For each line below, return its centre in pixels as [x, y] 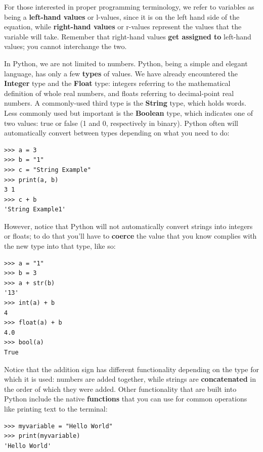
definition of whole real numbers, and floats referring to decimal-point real [119, 93]
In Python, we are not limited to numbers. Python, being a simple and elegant [126, 63]
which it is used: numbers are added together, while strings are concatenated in [130, 379]
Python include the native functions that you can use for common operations [126, 399]
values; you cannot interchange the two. [65, 46]
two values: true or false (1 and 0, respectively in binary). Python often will [121, 123]
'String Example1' [35, 210]
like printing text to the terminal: [56, 408]
